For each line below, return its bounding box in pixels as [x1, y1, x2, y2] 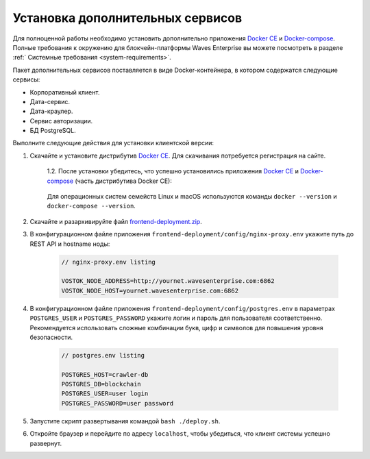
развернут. [29, 439, 62, 447]
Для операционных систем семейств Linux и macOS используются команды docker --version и [47, 193, 337, 201]
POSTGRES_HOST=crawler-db [61, 371, 149, 378]
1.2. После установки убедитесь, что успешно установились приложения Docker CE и [47, 167, 299, 175]
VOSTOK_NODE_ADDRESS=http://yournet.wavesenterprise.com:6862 [61, 277, 275, 285]
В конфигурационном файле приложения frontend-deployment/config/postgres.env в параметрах [29, 304, 336, 312]
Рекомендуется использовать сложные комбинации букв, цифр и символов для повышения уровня [29, 323, 323, 332]
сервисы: [12, 75, 40, 84]
